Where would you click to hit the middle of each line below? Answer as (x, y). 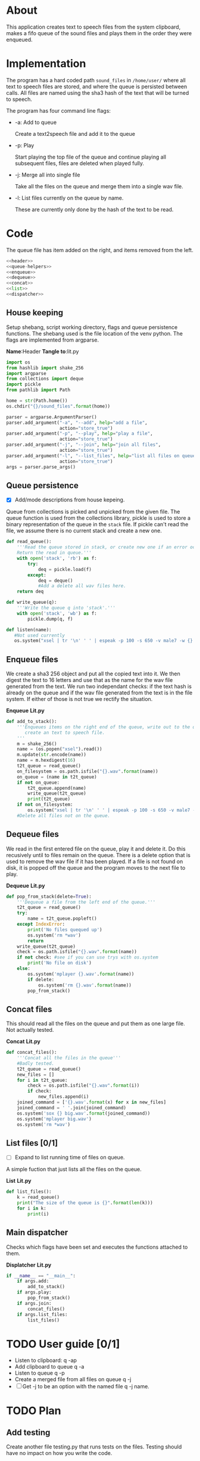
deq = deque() (55, 581)
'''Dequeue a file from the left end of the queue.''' (86, 902)
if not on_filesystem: (45, 805)
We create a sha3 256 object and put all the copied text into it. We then (93, 674)
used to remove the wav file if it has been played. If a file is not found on (95, 861)
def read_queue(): (29, 542)
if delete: (41, 979)
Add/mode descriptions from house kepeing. (70, 500)
